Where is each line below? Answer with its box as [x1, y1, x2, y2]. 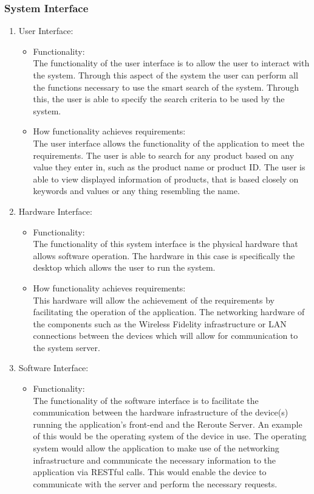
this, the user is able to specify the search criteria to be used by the [33, 92, 285, 105]
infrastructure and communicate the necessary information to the [33, 453, 276, 466]
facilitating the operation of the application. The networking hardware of [33, 305, 305, 318]
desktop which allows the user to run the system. [33, 261, 216, 274]
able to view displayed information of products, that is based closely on [33, 172, 299, 185]
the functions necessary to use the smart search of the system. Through [33, 80, 299, 93]
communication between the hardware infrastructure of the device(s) [33, 406, 288, 419]
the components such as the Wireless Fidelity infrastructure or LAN [33, 317, 287, 330]
